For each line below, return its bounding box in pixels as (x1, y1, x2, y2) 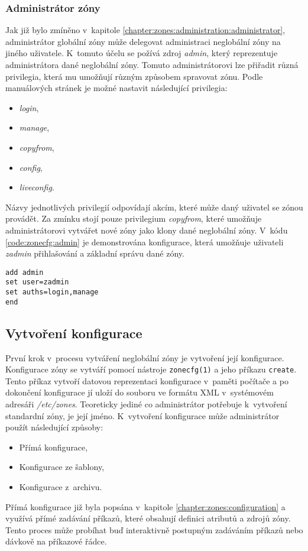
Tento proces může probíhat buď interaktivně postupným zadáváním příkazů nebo (5, 523, 303, 536)
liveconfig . (19, 181, 54, 193)
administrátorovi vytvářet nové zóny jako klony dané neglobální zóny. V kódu (5, 223, 288, 236)
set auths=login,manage (5, 288, 99, 297)
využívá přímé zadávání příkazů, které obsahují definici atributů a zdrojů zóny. (5, 512, 291, 524)
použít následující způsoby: (5, 421, 103, 433)
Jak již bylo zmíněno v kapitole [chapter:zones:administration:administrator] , (5, 24, 286, 36)
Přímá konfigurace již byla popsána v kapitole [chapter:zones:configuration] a (5, 500, 286, 513)
